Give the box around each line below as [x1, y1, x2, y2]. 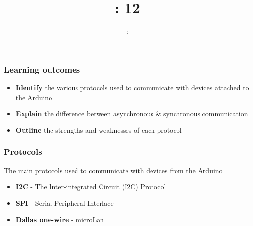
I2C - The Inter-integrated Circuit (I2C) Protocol [15, 181, 166, 192]
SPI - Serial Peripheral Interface [15, 198, 114, 208]
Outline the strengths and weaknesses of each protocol [15, 125, 182, 135]
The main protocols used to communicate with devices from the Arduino [4, 165, 223, 175]
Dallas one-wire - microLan [15, 214, 104, 225]
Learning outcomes [4, 63, 80, 75]
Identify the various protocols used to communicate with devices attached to [15, 82, 249, 93]
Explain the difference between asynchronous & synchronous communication [15, 108, 248, 119]
